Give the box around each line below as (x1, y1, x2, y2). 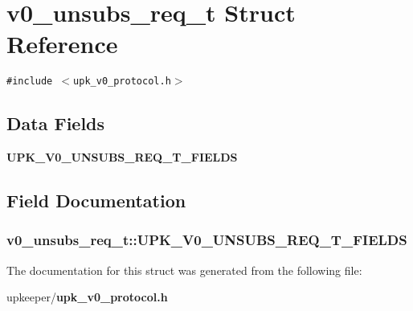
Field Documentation (6, 188, 186, 213)
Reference (6, 27, 118, 60)
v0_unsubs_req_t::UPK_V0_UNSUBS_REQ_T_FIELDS (6, 230, 407, 250)
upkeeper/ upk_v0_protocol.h (6, 288, 168, 305)
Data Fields (6, 111, 105, 136)
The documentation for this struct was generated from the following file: (6, 261, 362, 278)
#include (6, 76, 53, 88)
